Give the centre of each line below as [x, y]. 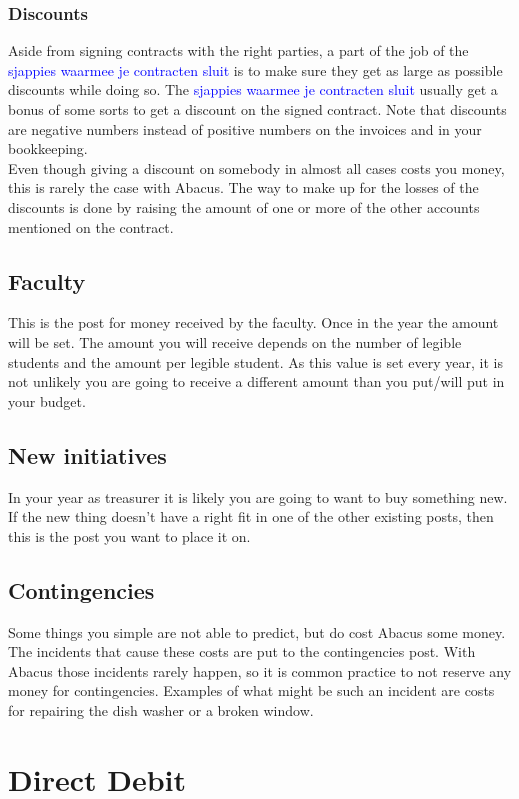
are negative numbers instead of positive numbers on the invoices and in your [245, 128]
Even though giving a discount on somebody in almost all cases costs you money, [256, 167]
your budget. [47, 400]
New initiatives [87, 454]
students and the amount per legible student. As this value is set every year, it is [255, 361]
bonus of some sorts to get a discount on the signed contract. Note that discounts [257, 109]
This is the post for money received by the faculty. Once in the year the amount [253, 322]
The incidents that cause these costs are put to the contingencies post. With [242, 651]
